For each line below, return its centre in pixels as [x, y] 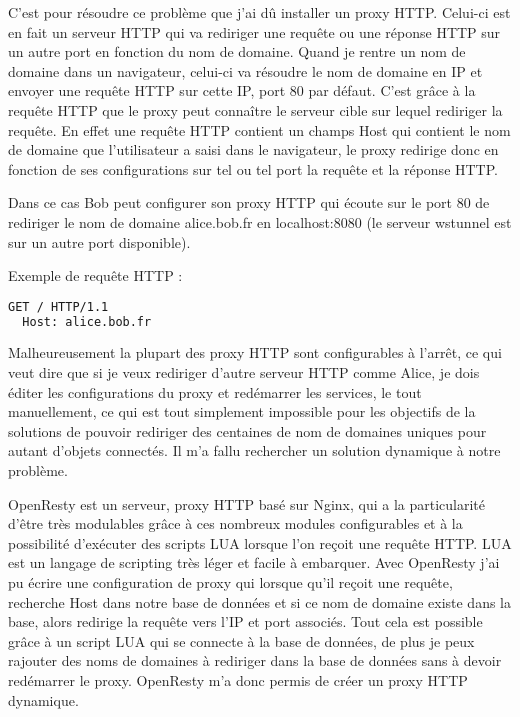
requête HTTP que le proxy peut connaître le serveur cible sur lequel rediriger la [255, 109]
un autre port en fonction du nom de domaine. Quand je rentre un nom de [237, 51]
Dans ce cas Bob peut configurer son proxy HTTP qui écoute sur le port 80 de [249, 202]
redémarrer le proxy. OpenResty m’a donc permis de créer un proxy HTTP [238, 679]
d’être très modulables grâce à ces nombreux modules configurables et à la [235, 523]
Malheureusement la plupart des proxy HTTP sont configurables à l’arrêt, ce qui [255, 352]
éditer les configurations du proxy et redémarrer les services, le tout [215, 391]
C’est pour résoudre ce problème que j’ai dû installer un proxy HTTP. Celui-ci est [259, 12]
